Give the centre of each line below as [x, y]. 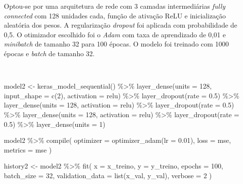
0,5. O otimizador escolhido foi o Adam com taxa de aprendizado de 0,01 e [115, 34]
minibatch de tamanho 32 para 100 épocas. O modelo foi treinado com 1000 [116, 44]
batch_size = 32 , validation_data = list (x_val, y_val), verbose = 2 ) [108, 175]
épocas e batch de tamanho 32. [49, 53]
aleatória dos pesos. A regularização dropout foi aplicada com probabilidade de [121, 25]
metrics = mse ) [28, 149]
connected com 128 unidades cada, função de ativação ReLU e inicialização [115, 15]
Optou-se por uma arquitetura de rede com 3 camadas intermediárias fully [115, 6]
